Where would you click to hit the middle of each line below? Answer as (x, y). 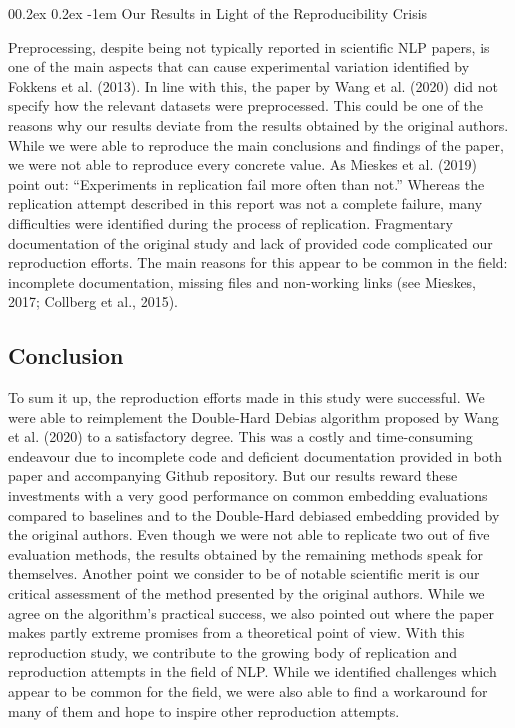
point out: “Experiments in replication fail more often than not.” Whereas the (246, 183)
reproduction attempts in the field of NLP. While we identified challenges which (252, 671)
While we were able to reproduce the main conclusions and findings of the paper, (256, 144)
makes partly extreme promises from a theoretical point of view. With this (236, 632)
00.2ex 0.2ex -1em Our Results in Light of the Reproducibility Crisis (218, 13)
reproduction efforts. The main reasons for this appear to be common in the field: (258, 262)
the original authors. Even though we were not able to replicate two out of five (249, 534)
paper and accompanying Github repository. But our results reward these (233, 475)
